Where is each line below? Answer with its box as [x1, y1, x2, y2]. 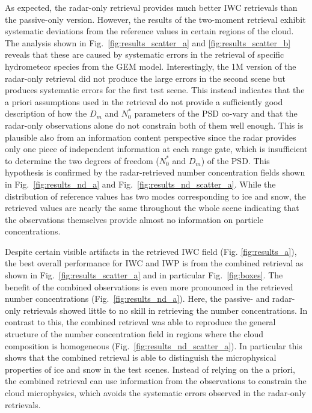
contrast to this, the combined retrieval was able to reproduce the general [5, 316, 276, 328]
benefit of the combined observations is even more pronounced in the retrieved [5, 280, 293, 293]
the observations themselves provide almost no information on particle [5, 213, 263, 225]
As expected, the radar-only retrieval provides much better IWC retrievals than [5, 1, 298, 13]
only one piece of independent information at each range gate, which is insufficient [5, 142, 308, 155]
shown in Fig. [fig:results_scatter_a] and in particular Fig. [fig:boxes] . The [5, 269, 283, 281]
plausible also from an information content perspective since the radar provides [5, 130, 296, 143]
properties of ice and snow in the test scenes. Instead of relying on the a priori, [5, 363, 295, 375]
